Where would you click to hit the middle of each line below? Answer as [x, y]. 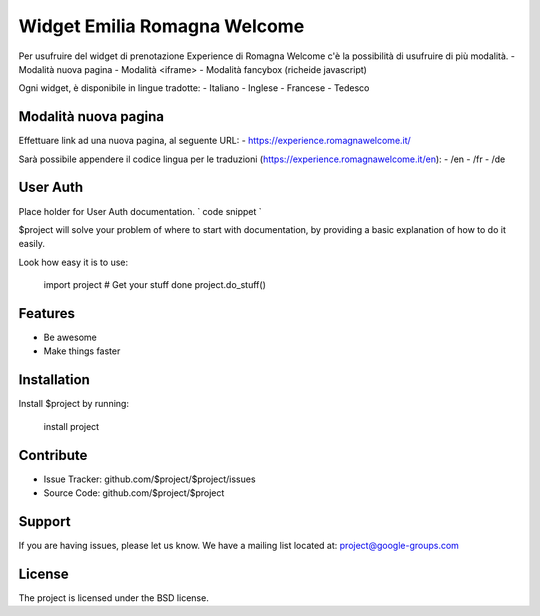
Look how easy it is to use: [73, 262]
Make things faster [82, 351]
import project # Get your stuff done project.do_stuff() [155, 285]
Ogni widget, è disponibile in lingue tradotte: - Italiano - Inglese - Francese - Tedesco [194, 88]
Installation [54, 380]
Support [44, 521]
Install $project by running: [74, 404]
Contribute [53, 455]
